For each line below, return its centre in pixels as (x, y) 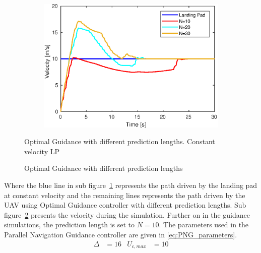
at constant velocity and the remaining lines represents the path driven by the (125, 195)
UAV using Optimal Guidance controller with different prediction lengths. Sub (125, 205)
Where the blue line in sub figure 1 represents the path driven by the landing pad (131, 185)
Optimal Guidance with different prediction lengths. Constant (120, 141)
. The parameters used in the (204, 225)
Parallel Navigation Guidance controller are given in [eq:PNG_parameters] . (121, 235)
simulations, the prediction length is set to (69, 225)
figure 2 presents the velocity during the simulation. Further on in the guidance (127, 214)
